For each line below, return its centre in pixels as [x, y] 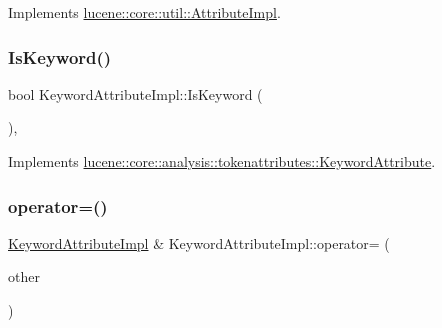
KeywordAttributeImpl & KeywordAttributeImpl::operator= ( [199, 242]
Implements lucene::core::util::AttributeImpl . [144, 12]
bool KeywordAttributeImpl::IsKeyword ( [135, 93]
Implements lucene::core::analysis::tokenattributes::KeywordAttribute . [222, 161]
